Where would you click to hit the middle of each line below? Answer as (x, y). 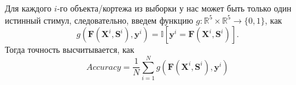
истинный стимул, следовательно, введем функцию (99, 20)
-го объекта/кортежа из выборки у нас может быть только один (174, 8)
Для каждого (28, 8)
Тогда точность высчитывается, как (70, 49)
